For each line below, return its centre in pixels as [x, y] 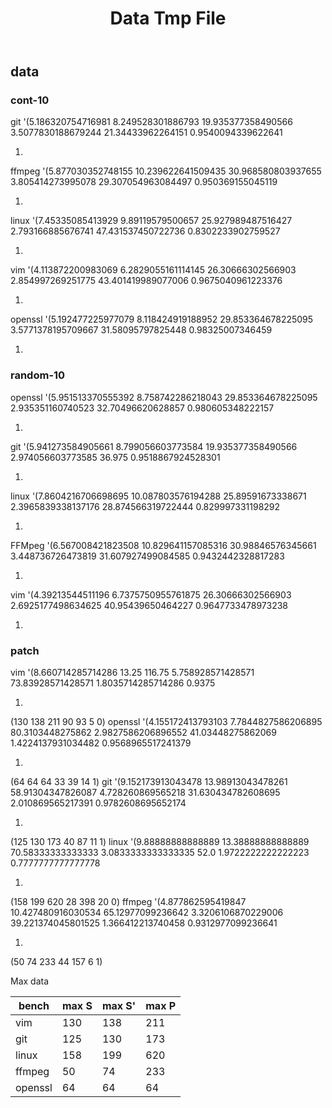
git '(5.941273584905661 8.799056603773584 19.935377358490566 [154, 446]
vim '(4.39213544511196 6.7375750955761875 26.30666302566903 [151, 594]
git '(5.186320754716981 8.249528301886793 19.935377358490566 [151, 122]
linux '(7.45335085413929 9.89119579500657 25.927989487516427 [151, 221]
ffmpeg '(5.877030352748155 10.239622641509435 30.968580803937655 [166, 171]
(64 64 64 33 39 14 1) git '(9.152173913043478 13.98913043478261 [149, 782]
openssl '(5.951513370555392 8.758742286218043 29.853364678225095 [164, 397]
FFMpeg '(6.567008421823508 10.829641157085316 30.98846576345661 [163, 545]
